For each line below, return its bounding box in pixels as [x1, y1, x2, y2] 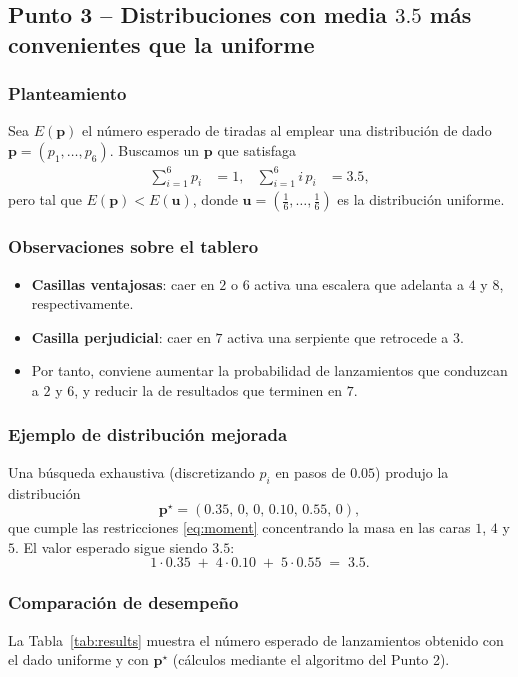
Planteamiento [8, 81, 127, 106]
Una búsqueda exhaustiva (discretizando [8, 461, 255, 482]
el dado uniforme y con [8, 649, 149, 670]
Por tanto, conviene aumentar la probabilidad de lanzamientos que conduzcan [31, 360, 508, 381]
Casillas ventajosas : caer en [31, 273, 215, 294]
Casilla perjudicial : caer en [31, 326, 211, 347]
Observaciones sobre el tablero [8, 234, 259, 259]
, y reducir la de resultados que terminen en [74, 379, 343, 400]
